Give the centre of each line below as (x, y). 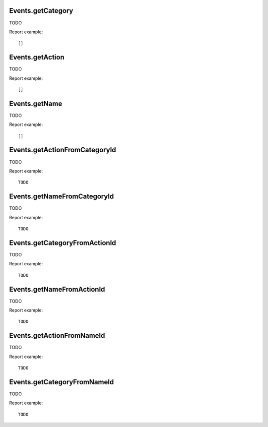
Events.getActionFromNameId (57, 335)
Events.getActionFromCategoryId (63, 150)
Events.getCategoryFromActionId (63, 243)
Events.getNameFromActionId (57, 289)
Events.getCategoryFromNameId (62, 382)
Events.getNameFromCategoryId (62, 197)
